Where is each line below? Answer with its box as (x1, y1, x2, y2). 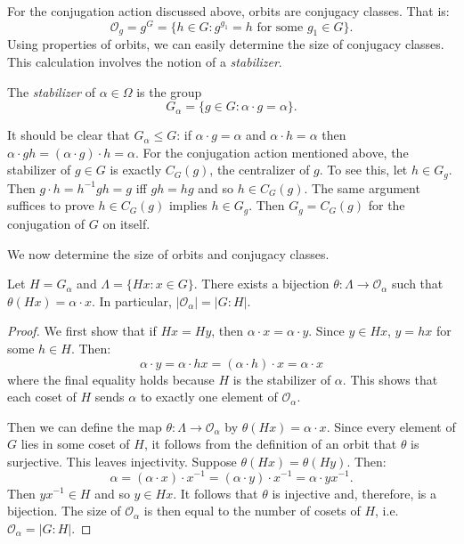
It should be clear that (7, 126, 130, 144)
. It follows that (173, 483, 258, 502)
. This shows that (342, 369, 438, 388)
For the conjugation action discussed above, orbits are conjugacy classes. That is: (7, 2, 450, 20)
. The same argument (304, 178, 420, 197)
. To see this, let (319, 160, 408, 179)
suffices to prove (7, 196, 94, 215)
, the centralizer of (209, 160, 310, 179)
